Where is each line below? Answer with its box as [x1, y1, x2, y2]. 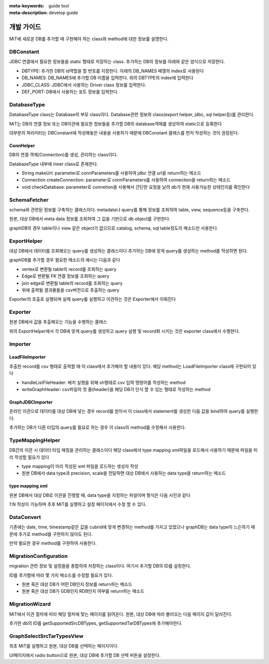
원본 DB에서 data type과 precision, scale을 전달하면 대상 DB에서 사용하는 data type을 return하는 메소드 [21, 470, 226, 476]
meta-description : [9, 10, 48, 16]
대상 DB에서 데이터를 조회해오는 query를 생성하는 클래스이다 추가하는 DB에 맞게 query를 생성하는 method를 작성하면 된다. [9, 248, 248, 254]
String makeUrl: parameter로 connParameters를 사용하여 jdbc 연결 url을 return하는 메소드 [21, 170, 202, 176]
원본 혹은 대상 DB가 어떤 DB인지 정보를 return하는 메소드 [21, 581, 133, 587]
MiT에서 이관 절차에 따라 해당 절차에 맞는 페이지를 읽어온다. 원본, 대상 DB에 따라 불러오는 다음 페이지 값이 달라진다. [9, 611, 233, 617]
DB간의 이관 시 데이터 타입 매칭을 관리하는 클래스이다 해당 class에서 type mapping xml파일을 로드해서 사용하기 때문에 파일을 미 [9, 447, 258, 453]
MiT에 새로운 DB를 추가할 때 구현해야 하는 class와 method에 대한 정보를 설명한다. [9, 36, 169, 42]
